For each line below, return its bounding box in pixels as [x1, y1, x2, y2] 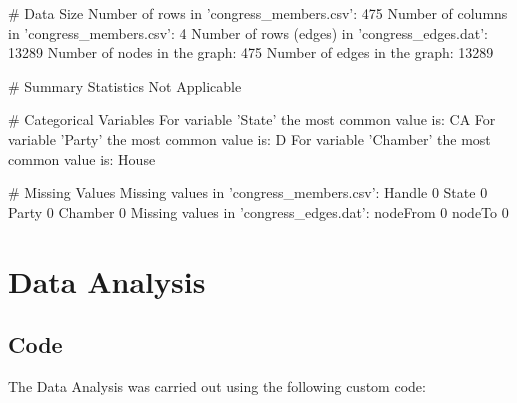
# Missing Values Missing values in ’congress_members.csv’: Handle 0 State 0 [8, 182, 488, 203]
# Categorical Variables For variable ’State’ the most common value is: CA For [8, 109, 496, 130]
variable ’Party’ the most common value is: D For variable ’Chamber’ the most [8, 128, 491, 149]
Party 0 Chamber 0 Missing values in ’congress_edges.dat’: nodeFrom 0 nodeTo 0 [8, 201, 509, 222]
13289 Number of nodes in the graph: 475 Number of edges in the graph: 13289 [8, 42, 494, 63]
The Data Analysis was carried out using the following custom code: [8, 375, 426, 396]
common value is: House [8, 148, 156, 169]
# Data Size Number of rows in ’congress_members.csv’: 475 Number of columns [8, 3, 508, 23]
